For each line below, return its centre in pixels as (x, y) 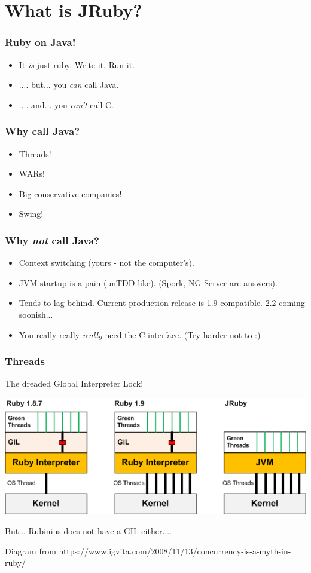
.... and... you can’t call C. (66, 104)
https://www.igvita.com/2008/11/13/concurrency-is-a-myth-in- (175, 551)
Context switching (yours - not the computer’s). (106, 263)
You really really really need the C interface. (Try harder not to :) (140, 334)
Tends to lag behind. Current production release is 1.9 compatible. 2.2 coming (162, 303)
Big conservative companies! (70, 193)
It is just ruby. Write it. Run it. (77, 64)
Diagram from (31, 551)
